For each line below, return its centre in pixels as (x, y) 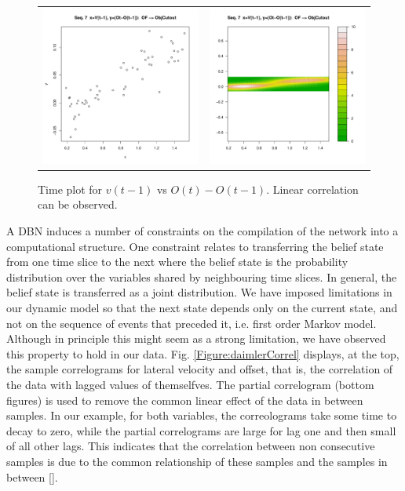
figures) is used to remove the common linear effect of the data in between (185, 400)
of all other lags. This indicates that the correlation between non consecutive (191, 446)
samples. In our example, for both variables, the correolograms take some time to (202, 415)
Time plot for (70, 189)
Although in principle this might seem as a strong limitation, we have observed (196, 338)
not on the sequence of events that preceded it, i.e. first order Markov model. (192, 323)
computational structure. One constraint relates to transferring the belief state (195, 246)
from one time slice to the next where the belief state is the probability (177, 262)
